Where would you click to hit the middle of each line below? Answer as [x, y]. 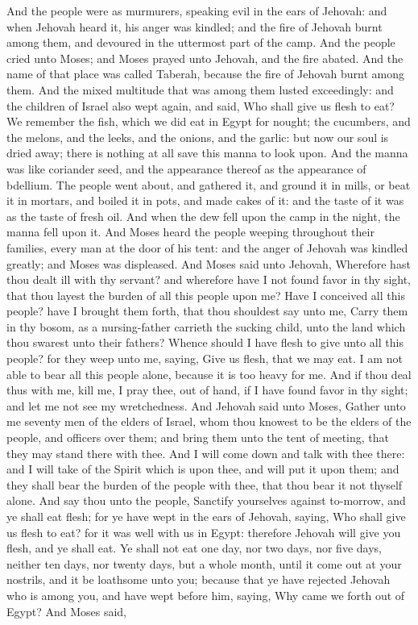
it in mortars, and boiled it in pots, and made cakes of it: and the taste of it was [205, 200]
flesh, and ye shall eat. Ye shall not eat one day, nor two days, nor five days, [194, 548]
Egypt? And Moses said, [66, 611]
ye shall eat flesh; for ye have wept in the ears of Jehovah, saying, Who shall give [206, 516]
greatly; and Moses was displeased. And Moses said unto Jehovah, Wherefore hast [209, 263]
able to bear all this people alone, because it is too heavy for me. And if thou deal [209, 374]
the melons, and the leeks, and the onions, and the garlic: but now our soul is [198, 137]
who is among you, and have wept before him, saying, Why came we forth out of [206, 595]
